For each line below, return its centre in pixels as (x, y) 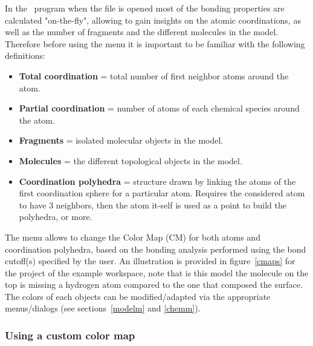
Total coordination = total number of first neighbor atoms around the (154, 75)
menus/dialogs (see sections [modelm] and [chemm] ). (103, 308)
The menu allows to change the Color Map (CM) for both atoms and (133, 237)
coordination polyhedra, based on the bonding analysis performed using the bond (156, 249)
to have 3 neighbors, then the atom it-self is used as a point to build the (153, 205)
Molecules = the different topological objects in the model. (131, 160)
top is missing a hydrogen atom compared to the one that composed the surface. (154, 284)
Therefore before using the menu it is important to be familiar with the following (155, 43)
